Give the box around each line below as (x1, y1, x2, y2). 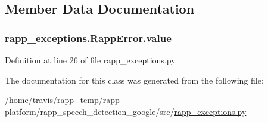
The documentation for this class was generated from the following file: (5, 73, 264, 86)
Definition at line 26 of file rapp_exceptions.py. (5, 54, 177, 66)
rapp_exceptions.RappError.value (5, 30, 172, 45)
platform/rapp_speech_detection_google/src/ (5, 105, 174, 117)
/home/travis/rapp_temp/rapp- (5, 94, 123, 106)
